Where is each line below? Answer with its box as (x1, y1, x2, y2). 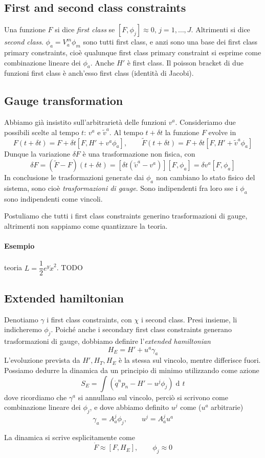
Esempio (4, 241, 35, 251)
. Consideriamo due (175, 117, 236, 127)
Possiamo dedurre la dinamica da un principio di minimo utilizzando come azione (4, 365, 259, 375)
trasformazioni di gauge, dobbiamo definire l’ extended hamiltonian (4, 336, 211, 346)
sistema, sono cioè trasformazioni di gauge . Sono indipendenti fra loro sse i (4, 182, 238, 193)
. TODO (56, 262, 83, 273)
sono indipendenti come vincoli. (4, 193, 103, 204)
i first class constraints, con (47, 314, 132, 324)
